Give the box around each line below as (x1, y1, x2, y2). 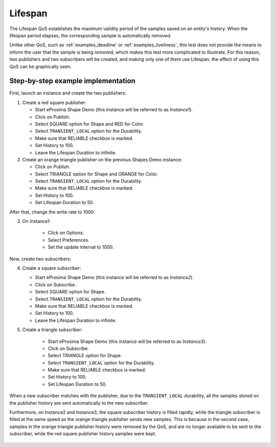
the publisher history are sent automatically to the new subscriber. (9, 400, 149, 406)
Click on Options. (48, 230, 84, 236)
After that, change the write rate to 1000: (9, 209, 95, 215)
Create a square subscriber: (22, 265, 81, 271)
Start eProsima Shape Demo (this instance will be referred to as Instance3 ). (48, 338, 207, 344)
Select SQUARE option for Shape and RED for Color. (35, 120, 145, 127)
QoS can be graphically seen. (9, 63, 72, 69)
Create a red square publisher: (22, 100, 87, 106)
